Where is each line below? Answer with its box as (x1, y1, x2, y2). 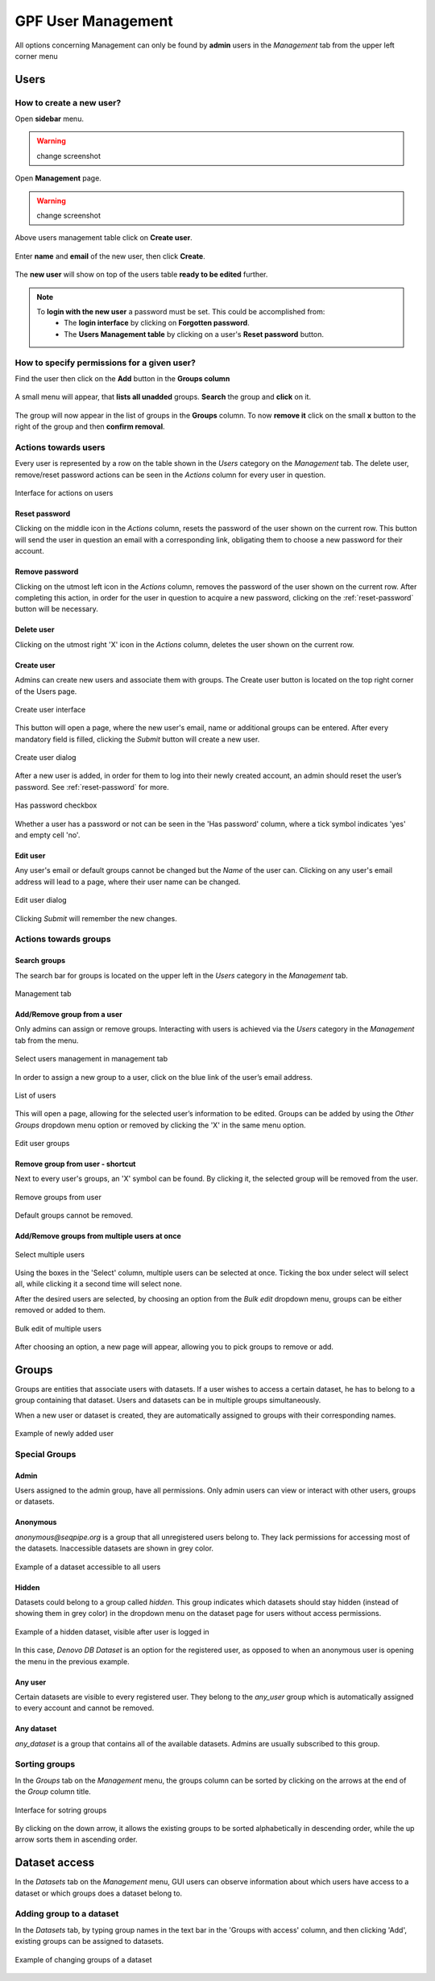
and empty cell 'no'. (14, 830, 81, 840)
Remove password (14, 567, 79, 576)
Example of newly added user (14, 1429, 114, 1439)
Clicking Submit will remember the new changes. (14, 913, 177, 923)
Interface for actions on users (14, 488, 114, 498)
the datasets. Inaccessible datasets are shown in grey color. (14, 1543, 213, 1553)
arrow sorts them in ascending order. (14, 1834, 138, 1845)
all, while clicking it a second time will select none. (14, 1279, 182, 1289)
